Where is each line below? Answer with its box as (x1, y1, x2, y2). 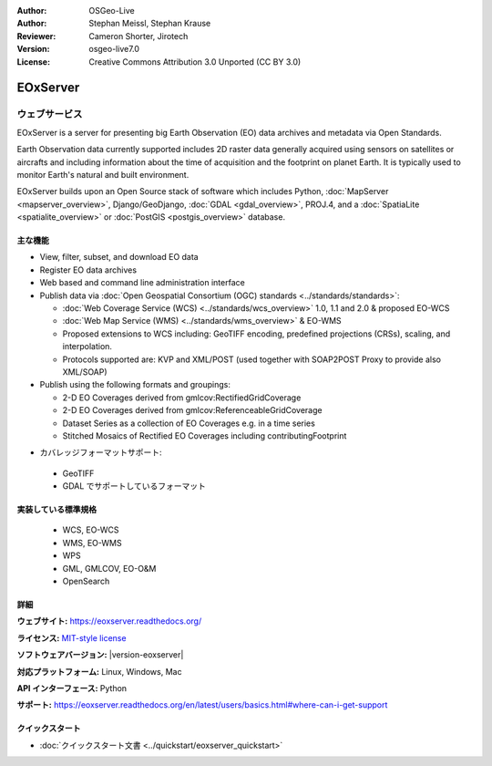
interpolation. (62, 341, 113, 352)
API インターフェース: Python (16, 683, 128, 693)
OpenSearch (62, 575, 110, 587)
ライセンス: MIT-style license (16, 632, 127, 643)
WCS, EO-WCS (62, 524, 119, 535)
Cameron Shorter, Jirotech (88, 30, 189, 41)
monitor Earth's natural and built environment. (16, 169, 190, 180)
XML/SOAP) (62, 366, 108, 378)
